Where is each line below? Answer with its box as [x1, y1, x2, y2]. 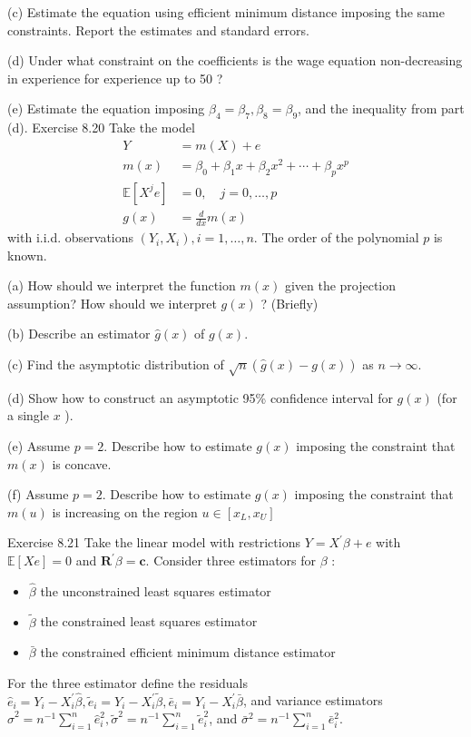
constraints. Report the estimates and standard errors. [7, 20, 310, 39]
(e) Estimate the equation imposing [7, 99, 205, 118]
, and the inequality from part [298, 99, 465, 118]
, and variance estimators [242, 691, 383, 710]
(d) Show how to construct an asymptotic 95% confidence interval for [7, 388, 393, 407]
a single [7, 406, 49, 425]
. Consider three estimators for [145, 551, 317, 569]
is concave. [52, 454, 112, 473]
